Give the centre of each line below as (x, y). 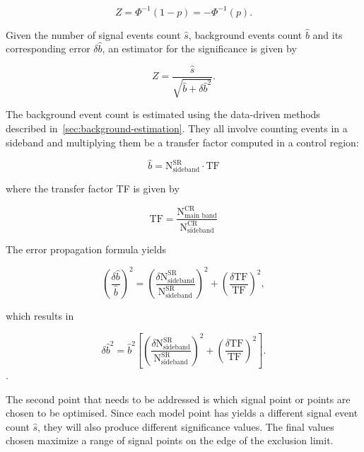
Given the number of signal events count (93, 34)
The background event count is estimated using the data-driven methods (163, 114)
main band (200, 215)
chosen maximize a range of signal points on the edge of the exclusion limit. (170, 440)
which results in (40, 316)
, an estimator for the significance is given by (199, 48)
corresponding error (48, 48)
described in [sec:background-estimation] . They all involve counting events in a (177, 128)
